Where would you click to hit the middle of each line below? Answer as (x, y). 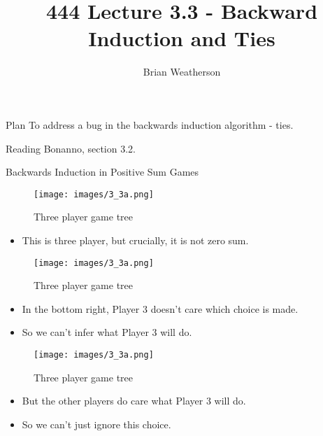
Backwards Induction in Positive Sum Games (102, 172)
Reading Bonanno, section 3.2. (71, 148)
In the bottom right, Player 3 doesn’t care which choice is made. (160, 308)
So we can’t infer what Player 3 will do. (107, 332)
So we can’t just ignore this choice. (96, 424)
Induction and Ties (182, 38)
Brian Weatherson (182, 72)
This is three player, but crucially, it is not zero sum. (135, 240)
